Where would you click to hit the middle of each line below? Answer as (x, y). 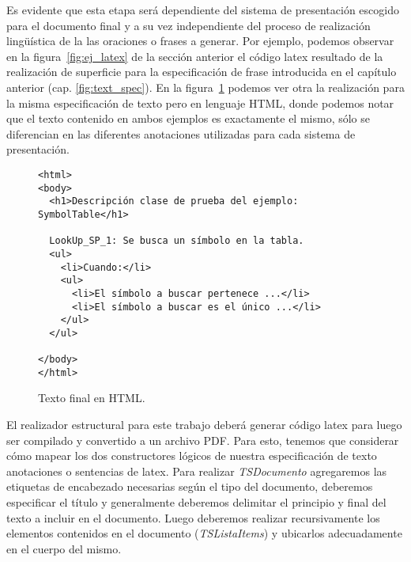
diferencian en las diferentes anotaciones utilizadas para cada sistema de (181, 133)
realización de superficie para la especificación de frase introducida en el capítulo (202, 72)
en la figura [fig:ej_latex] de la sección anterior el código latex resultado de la (195, 56)
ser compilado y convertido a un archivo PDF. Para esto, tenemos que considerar (203, 440)
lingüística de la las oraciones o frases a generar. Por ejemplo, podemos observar (200, 41)
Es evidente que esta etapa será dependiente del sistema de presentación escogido (203, 9)
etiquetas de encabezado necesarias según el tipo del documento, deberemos (190, 486)
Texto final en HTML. (92, 398)
